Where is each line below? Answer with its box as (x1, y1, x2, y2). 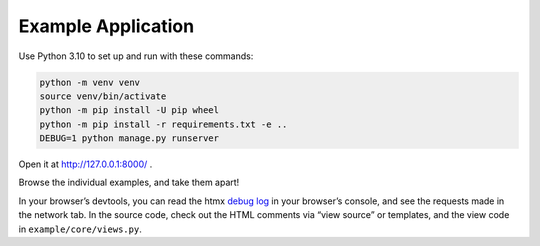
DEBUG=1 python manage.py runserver (39, 133, 220, 144)
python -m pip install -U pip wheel (39, 105, 220, 116)
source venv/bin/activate (39, 90, 167, 102)
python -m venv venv (39, 76, 140, 88)
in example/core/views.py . (18, 223, 142, 235)
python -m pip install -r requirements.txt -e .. (39, 118, 288, 130)
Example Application (18, 15, 195, 37)
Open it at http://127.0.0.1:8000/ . (18, 158, 153, 170)
